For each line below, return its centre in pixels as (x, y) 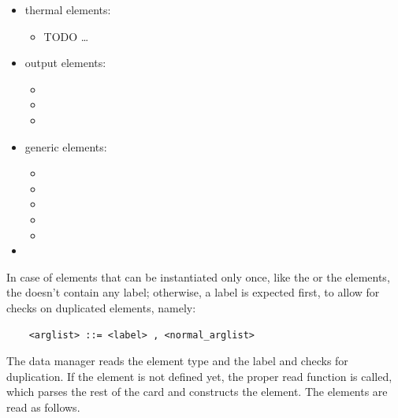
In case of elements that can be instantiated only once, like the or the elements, (198, 276)
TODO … (66, 36)
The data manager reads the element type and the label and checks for (177, 361)
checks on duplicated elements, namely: (101, 307)
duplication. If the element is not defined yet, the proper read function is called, (199, 376)
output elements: (65, 63)
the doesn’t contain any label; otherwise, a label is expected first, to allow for (193, 292)
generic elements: (66, 146)
